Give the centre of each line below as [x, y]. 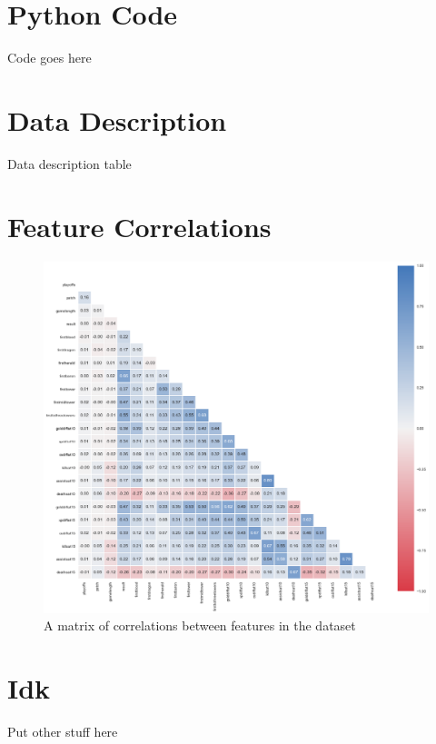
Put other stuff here [63, 732]
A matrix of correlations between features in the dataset [200, 625]
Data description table [69, 163]
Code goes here [50, 58]
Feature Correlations [139, 226]
